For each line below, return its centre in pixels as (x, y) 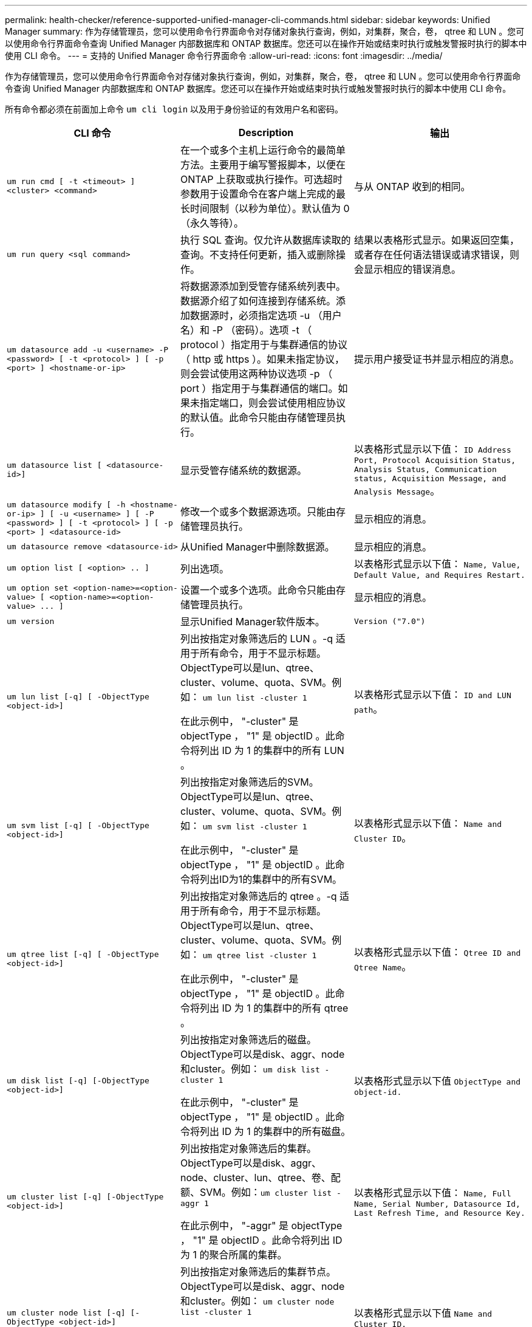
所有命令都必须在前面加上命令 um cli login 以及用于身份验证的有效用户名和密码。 (174, 109)
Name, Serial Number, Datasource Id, (437, 1204)
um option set (38, 588)
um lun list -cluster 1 (255, 698)
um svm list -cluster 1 (255, 827)
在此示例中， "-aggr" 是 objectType (261, 1226)
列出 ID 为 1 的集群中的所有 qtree (274, 1008)
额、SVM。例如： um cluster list (256, 1192)
